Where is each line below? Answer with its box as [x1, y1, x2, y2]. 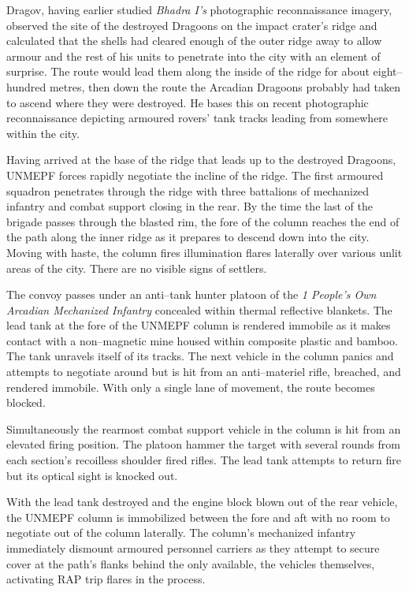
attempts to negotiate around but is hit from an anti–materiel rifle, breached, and [6, 363, 401, 380]
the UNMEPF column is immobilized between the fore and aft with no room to [6, 508, 390, 525]
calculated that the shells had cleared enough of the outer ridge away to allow [6, 32, 382, 49]
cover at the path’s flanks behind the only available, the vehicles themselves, [6, 555, 375, 572]
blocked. [6, 394, 46, 411]
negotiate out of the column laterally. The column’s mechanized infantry [6, 524, 356, 541]
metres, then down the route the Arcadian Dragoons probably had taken [49, 78, 400, 95]
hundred [6, 78, 46, 95]
